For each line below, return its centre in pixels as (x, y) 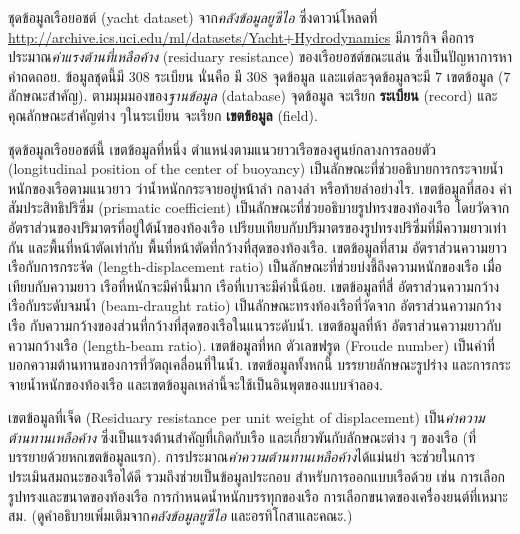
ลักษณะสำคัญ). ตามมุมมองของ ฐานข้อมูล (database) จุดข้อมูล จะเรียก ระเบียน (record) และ (253, 95)
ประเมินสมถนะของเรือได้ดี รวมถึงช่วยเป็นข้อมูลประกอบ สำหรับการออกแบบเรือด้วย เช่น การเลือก (257, 476)
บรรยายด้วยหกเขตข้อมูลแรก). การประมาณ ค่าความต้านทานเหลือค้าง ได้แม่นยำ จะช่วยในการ (242, 456)
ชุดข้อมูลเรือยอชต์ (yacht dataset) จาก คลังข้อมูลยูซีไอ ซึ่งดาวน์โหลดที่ (193, 17)
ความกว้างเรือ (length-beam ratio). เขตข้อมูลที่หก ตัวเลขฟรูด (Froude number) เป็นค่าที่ (251, 344)
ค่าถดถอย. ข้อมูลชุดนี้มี (66, 75)
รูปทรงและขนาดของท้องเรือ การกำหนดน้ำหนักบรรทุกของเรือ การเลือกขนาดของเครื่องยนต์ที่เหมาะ (258, 495)
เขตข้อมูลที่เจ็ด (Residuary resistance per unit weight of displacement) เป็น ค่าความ (246, 417)
